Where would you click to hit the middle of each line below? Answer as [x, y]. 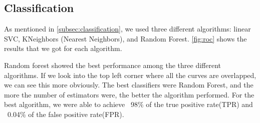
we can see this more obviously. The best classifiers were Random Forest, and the [129, 85]
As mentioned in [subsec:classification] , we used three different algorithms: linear [127, 29]
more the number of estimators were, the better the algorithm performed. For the [129, 94]
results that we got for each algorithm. [63, 48]
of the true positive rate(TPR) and [199, 104]
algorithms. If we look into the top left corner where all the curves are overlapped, [130, 75]
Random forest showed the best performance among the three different [113, 65]
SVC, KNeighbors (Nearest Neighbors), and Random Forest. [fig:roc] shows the [125, 38]
